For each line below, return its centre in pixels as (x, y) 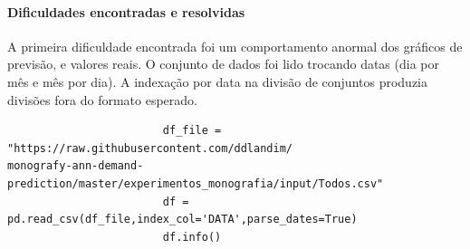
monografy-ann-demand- (76, 166)
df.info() (192, 237)
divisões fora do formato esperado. (102, 99)
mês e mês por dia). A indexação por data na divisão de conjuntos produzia (217, 81)
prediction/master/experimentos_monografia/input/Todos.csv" (196, 183)
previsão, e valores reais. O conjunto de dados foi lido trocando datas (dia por (223, 64)
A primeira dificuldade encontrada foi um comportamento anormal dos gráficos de (235, 46)
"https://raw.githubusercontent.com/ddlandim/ (150, 148)
